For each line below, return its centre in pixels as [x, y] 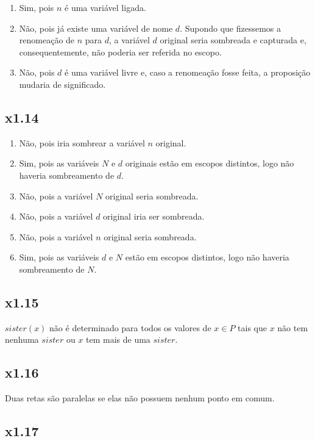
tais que [252, 327]
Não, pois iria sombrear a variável [82, 142]
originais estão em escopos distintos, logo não [210, 163]
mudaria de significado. [62, 84]
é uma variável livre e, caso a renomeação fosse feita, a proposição [188, 72]
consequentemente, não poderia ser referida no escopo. [120, 52]
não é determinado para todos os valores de [130, 327]
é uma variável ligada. [105, 7]
